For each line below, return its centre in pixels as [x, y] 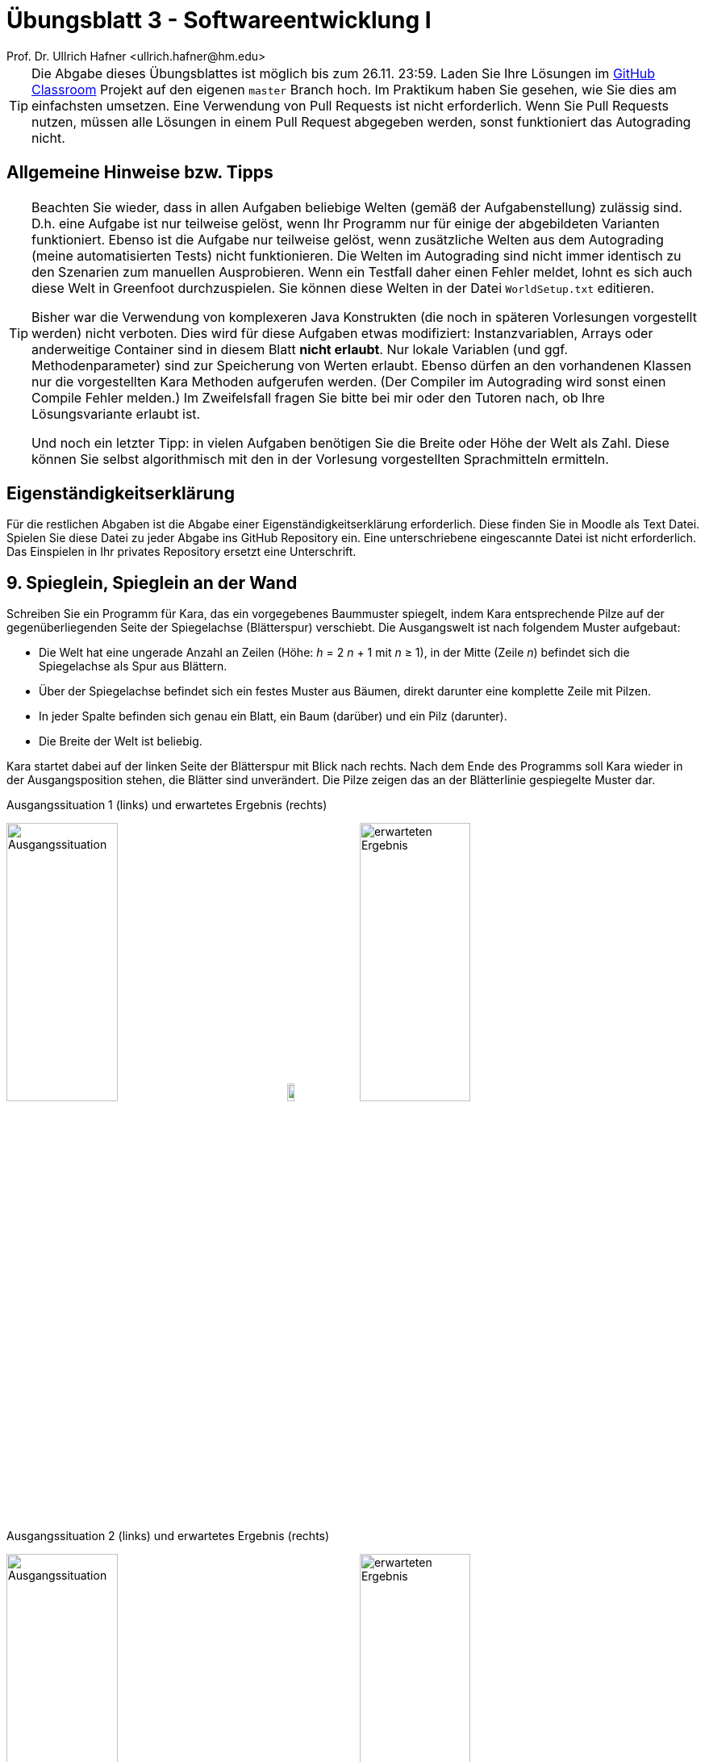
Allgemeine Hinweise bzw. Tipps [140, 173]
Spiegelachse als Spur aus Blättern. [133, 666]
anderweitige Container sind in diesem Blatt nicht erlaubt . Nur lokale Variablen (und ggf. [300, 349]
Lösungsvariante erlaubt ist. [116, 413]
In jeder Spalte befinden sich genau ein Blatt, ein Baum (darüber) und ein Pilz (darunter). [273, 716]
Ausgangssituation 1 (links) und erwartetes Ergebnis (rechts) [167, 805]
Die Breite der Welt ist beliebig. [121, 741]
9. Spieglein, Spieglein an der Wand [152, 582]
